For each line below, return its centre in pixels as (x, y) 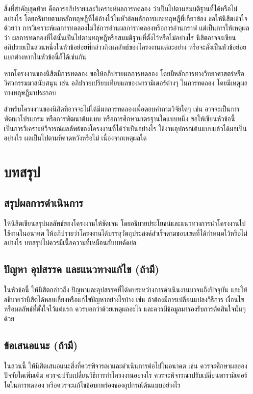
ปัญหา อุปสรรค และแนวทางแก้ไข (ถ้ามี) (82, 269)
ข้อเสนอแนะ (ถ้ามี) (41, 345)
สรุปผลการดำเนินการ (44, 203)
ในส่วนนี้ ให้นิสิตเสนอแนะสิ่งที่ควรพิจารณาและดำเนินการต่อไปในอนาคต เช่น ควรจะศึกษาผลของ (126, 365)
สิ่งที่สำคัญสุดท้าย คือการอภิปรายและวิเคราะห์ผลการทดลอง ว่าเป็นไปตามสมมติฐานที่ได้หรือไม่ (121, 8)
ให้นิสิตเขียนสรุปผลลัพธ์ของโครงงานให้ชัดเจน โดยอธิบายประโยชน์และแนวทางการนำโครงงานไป (125, 223)
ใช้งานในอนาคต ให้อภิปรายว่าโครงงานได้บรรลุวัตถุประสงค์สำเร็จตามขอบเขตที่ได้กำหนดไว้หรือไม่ (126, 233)
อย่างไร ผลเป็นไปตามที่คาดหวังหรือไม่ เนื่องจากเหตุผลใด (76, 138)
